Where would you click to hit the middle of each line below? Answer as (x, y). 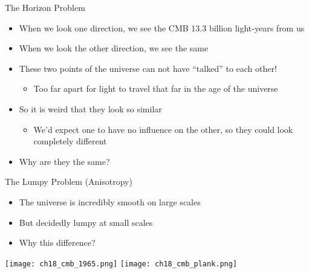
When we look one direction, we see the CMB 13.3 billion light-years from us (162, 27)
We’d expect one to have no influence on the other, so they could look (163, 129)
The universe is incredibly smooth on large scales (110, 201)
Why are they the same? (64, 161)
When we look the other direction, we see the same (114, 48)
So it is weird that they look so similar (90, 108)
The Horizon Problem (45, 7)
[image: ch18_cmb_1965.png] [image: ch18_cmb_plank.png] (121, 264)
